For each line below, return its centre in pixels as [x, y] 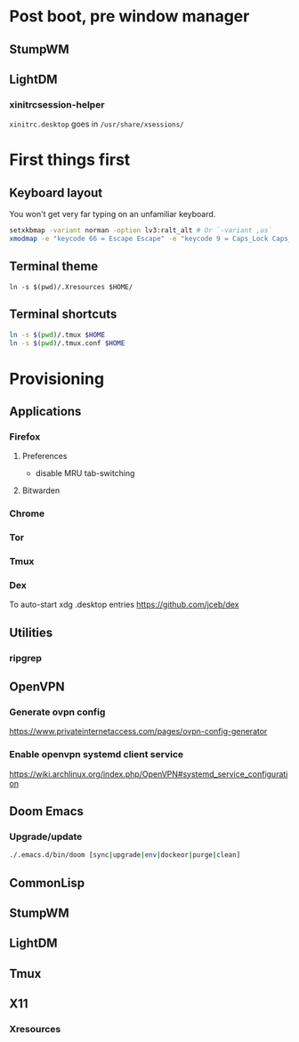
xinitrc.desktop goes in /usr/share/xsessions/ [97, 124]
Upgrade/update [46, 836]
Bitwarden [41, 490]
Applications [45, 411]
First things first [70, 160]
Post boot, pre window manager [129, 16]
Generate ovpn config [57, 712]
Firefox [25, 436]
